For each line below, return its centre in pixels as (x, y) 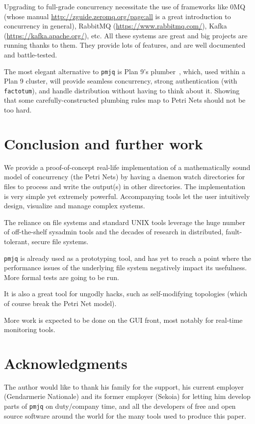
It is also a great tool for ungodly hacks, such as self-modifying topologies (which (126, 294)
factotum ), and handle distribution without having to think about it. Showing (122, 90)
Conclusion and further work (103, 143)
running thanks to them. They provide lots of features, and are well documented (125, 45)
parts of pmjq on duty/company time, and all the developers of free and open (120, 406)
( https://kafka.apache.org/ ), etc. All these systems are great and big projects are (126, 35)
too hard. (18, 110)
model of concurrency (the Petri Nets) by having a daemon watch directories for (125, 177)
